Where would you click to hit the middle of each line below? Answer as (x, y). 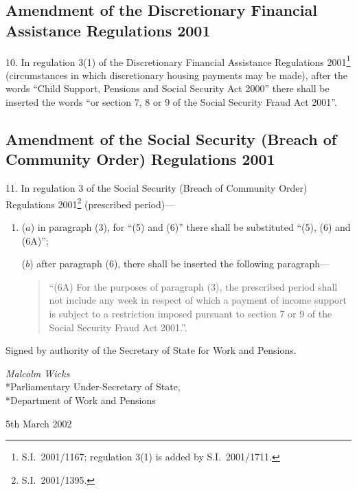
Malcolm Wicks (38, 373)
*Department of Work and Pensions (81, 400)
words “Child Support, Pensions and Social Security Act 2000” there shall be (168, 88)
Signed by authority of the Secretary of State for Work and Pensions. (151, 350)
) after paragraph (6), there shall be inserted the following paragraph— (180, 264)
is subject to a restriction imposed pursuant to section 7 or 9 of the (191, 314)
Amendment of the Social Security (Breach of (171, 139)
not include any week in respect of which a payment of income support (198, 300)
